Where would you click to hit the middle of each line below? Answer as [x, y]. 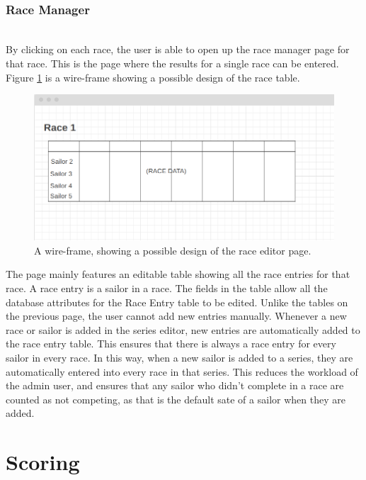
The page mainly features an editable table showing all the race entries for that [178, 274]
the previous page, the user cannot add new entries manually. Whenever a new [176, 316]
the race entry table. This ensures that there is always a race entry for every [171, 344]
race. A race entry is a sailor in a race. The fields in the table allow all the [167, 288]
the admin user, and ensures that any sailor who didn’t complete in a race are [175, 385]
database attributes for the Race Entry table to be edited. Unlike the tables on [177, 302]
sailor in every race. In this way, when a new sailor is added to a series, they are [179, 357]
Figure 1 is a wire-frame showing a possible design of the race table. [153, 77]
